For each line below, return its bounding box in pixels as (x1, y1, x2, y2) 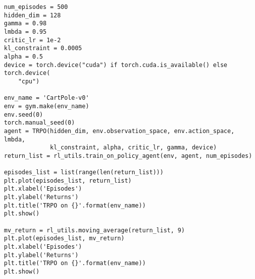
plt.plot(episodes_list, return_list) (4, 177, 132, 184)
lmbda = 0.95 (4, 28, 47, 35)
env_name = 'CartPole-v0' (4, 94, 89, 102)
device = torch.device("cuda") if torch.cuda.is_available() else (4, 61, 228, 69)
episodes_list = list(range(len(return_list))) (4, 169, 164, 176)
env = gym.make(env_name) (4, 102, 89, 110)
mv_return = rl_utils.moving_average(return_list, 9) (4, 226, 185, 234)
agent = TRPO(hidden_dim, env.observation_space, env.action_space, (4, 127, 235, 135)
